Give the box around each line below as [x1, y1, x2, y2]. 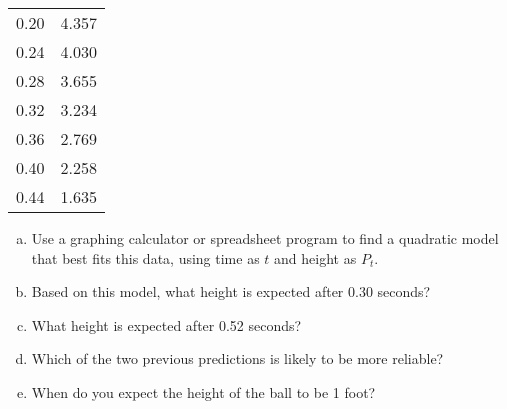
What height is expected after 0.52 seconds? [31, 314, 302, 335]
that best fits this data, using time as [31, 247, 260, 268]
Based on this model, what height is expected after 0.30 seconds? [31, 281, 431, 302]
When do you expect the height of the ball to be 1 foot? [31, 381, 376, 402]
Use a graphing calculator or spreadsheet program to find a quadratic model [31, 228, 499, 248]
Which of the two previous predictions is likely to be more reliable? [31, 348, 444, 369]
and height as [274, 247, 357, 268]
